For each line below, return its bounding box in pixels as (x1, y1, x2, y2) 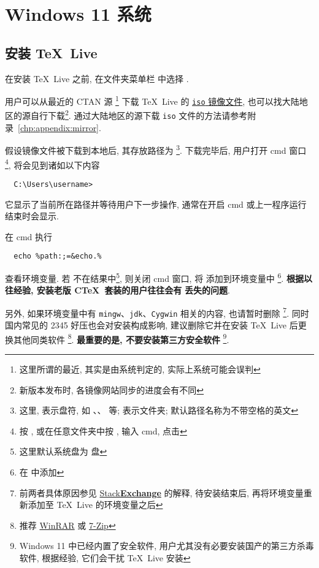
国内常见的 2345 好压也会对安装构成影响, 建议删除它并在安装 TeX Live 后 (5, 319, 298, 331)
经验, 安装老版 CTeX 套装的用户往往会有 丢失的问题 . (13, 284, 230, 297)
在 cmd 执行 (5, 230, 53, 243)
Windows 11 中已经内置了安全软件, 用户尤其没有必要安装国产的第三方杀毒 (19, 539, 314, 552)
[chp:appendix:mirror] (18, 121, 99, 134)
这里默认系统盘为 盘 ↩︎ (19, 445, 107, 458)
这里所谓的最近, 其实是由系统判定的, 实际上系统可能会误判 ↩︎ (19, 362, 261, 375)
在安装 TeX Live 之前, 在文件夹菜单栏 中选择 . (5, 72, 189, 85)
